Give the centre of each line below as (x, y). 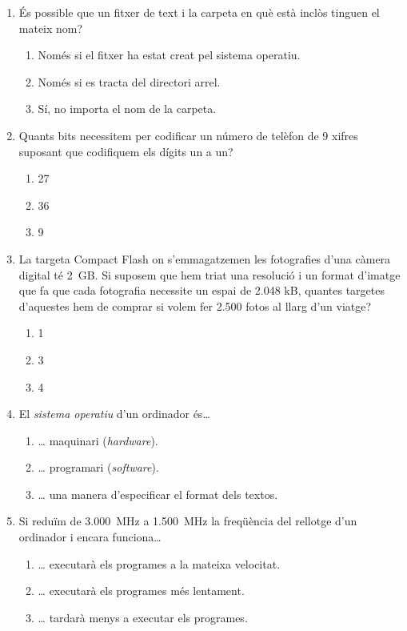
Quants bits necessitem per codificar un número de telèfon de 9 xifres (188, 135)
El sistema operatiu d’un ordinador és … (114, 414)
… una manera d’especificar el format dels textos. (158, 494)
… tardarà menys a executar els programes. (143, 617)
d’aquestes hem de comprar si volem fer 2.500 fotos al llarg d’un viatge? (195, 305)
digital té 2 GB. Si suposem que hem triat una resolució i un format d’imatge (209, 274)
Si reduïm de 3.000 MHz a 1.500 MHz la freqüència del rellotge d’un (188, 521)
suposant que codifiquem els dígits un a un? (126, 151)
